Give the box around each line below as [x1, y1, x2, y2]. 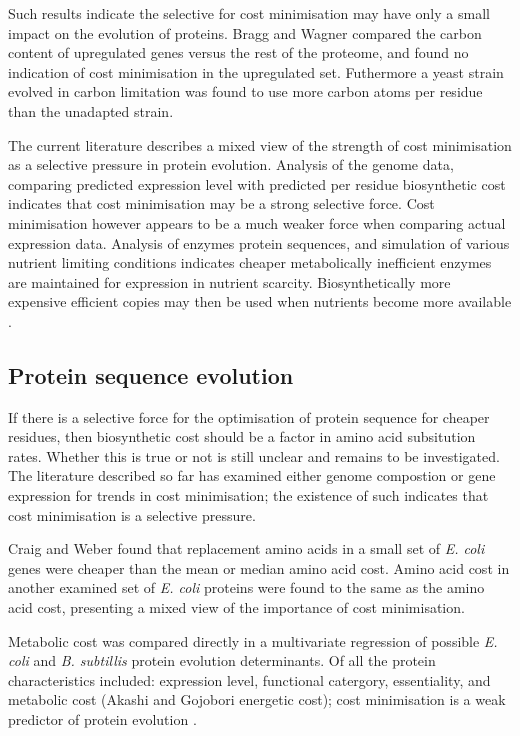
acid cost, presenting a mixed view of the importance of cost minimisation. [8, 597, 465, 618]
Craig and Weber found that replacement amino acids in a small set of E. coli [8, 538, 485, 559]
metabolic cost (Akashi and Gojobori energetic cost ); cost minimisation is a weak [8, 689, 506, 710]
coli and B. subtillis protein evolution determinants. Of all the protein [8, 650, 436, 671]
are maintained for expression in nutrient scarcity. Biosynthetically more [8, 271, 451, 292]
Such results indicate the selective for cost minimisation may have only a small [8, 3, 490, 23]
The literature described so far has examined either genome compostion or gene [8, 465, 496, 486]
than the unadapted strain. [8, 100, 174, 121]
